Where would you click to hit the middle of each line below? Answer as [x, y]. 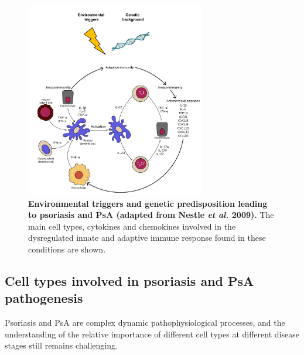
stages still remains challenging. [61, 345]
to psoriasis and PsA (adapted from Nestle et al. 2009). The [151, 215]
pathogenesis [44, 298]
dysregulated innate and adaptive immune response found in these [147, 238]
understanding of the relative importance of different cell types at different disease [152, 334]
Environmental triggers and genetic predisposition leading [148, 203]
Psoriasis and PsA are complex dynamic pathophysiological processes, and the [145, 322]
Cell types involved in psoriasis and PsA [129, 281]
